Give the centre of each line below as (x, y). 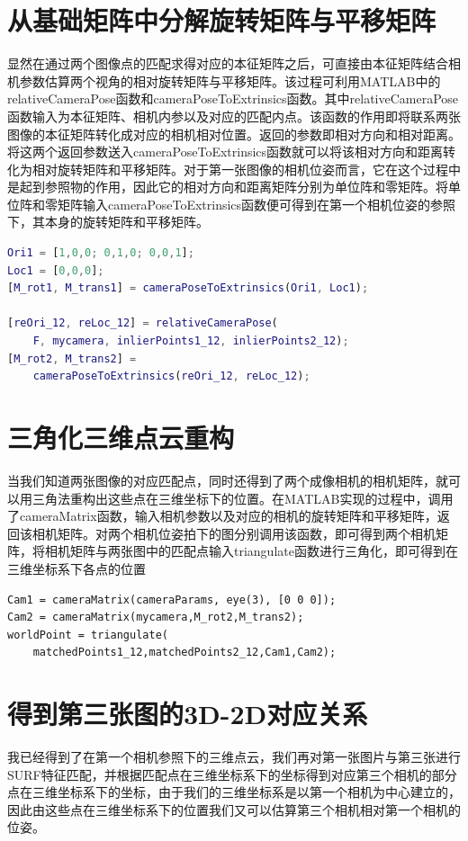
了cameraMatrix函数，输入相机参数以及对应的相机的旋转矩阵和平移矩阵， (222, 516)
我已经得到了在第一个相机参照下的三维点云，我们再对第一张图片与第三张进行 (234, 756)
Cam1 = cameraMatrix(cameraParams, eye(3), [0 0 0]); (172, 599)
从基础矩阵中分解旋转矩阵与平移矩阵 (222, 20)
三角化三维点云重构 (121, 437)
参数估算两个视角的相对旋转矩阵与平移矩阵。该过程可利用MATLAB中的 (230, 81)
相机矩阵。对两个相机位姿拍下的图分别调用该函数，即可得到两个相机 (234, 533)
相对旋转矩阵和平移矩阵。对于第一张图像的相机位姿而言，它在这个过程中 (246, 169)
